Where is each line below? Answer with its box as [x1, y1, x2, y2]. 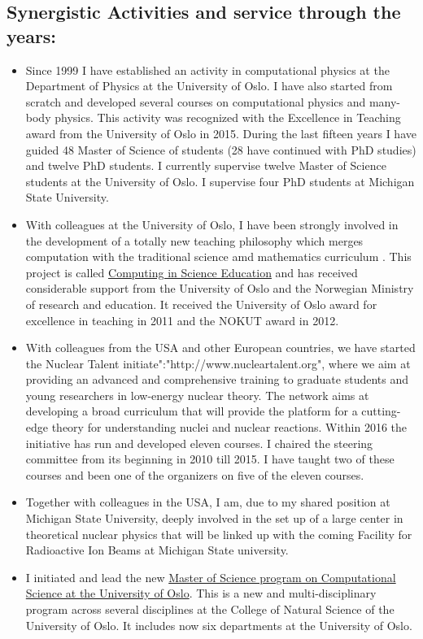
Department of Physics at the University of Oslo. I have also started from [25, 77, 393, 94]
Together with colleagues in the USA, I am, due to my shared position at [25, 493, 390, 511]
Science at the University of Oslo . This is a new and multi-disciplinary [25, 585, 377, 602]
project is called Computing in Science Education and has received [25, 263, 358, 280]
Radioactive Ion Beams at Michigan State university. [25, 541, 289, 559]
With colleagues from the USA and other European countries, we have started [25, 339, 416, 356]
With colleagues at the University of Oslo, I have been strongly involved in [25, 215, 399, 233]
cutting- [361, 402, 401, 419]
